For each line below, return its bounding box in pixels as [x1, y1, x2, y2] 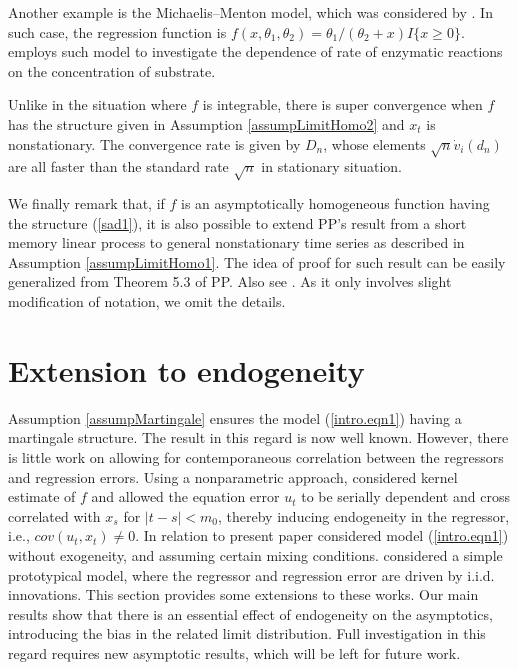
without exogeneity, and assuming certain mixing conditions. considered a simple [8, 544, 503, 565]
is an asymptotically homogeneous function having [181, 193, 490, 214]
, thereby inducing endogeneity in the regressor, [218, 505, 510, 526]
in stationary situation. [261, 156, 402, 177]
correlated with [8, 505, 101, 526]
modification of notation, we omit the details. [8, 291, 286, 312]
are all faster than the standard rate [8, 156, 229, 177]
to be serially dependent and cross [301, 486, 510, 507]
